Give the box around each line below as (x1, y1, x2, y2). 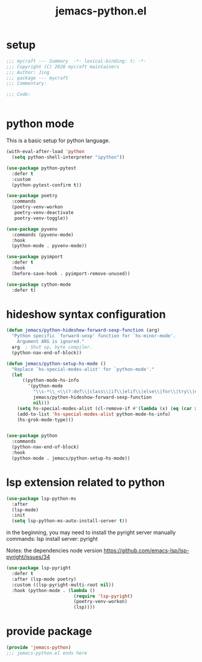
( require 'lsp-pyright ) (73, 593, 133, 599)
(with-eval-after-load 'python (6, 149, 85, 155)
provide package (6, 625, 92, 638)
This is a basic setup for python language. (6, 137, 110, 144)
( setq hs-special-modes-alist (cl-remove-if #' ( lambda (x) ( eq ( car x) (17, 405, 200, 411)
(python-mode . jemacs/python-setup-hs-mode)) (11, 455, 130, 461)
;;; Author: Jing (6, 69, 50, 75)
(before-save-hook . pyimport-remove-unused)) (11, 270, 130, 277)
